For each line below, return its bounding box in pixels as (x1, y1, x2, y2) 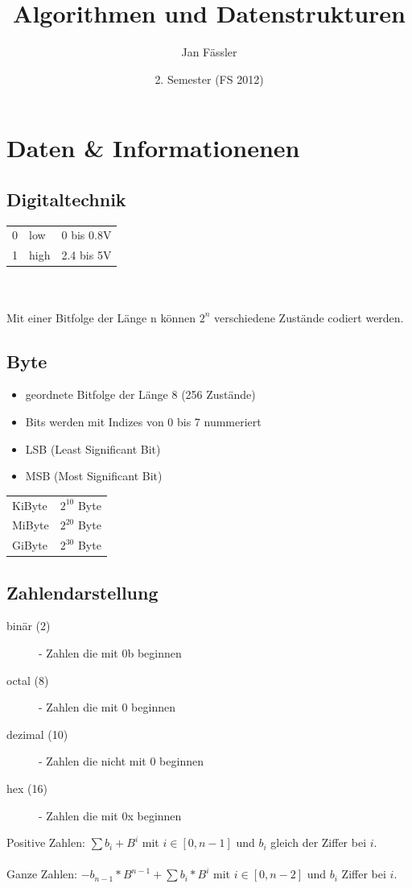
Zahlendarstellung (6, 579, 159, 604)
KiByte (12, 496, 47, 513)
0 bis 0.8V (61, 226, 112, 243)
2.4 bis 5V (61, 247, 112, 263)
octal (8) (6, 671, 49, 688)
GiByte (12, 537, 47, 554)
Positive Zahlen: (6, 834, 85, 851)
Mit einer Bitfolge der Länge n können (6, 309, 196, 326)
